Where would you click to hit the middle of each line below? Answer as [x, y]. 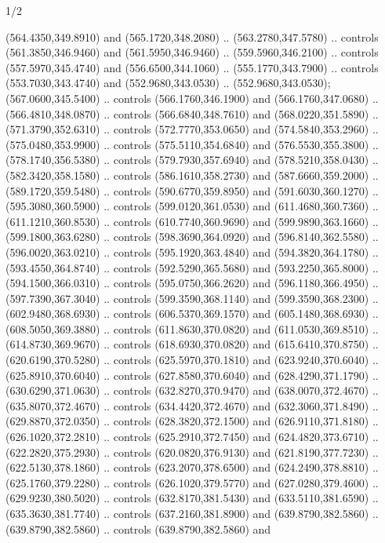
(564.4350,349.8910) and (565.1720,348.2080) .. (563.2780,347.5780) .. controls [192, 36]
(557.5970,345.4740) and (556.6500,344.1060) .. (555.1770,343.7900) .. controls [192, 67]
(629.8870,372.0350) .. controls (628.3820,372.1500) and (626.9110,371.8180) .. [192, 421]
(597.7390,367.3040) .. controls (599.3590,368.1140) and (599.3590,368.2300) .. [192, 298]
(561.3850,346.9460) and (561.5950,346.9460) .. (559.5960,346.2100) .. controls [192, 52]
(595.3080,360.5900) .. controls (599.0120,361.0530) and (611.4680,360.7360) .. [192, 206]
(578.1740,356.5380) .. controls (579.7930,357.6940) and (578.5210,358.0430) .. [192, 160]
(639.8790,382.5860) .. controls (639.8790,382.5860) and [138, 528]
